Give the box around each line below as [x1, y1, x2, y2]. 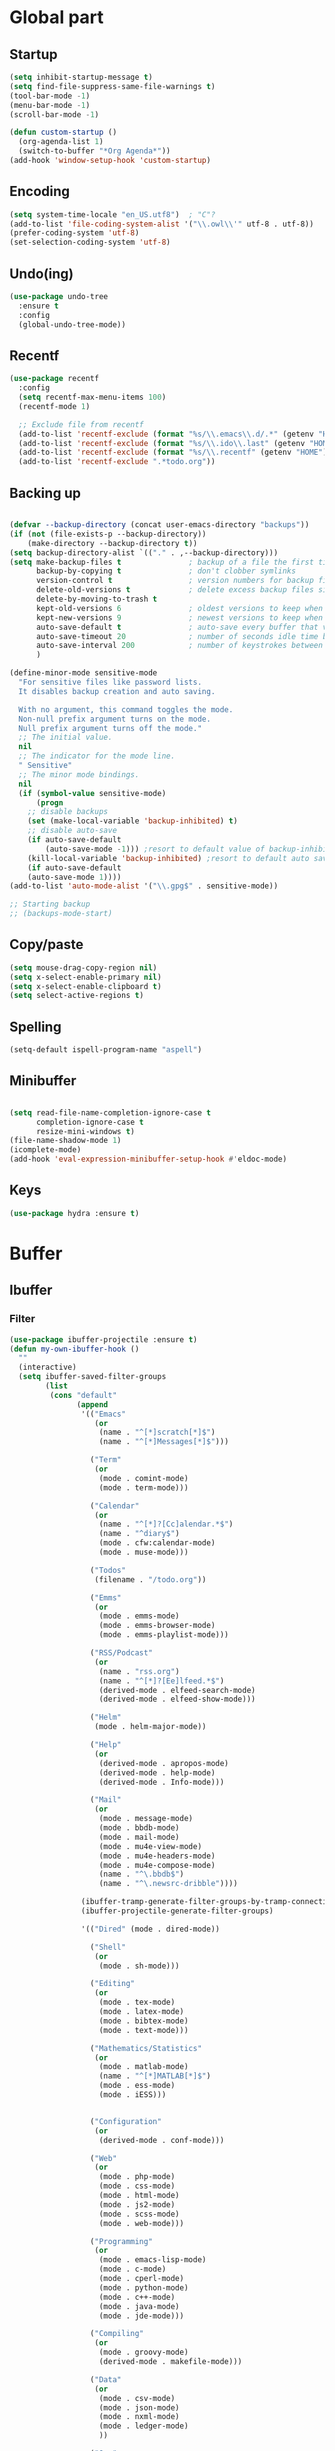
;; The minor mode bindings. [18, 769, 140, 780]
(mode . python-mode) [98, 2282, 189, 2293]
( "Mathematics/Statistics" [89, 2043, 202, 2053]
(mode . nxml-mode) [98, 2412, 181, 2422]
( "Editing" [89, 1979, 136, 1989]
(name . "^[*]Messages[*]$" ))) [98, 1437, 229, 1447]
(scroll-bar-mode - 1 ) [9, 109, 100, 120]
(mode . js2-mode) [98, 2199, 176, 2210]
